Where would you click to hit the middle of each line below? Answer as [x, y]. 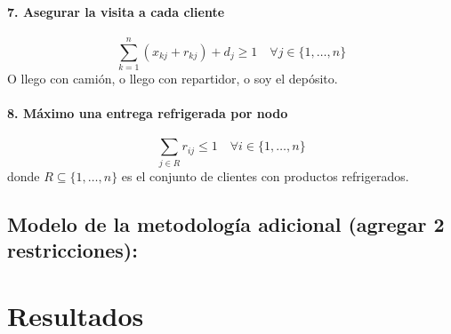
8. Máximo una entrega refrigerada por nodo [148, 113]
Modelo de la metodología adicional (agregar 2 [226, 223]
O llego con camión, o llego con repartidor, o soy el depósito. [173, 78]
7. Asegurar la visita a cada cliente [116, 11]
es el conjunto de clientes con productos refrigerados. [265, 175]
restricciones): [72, 250]
